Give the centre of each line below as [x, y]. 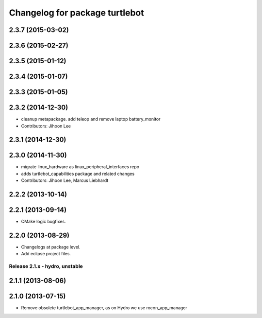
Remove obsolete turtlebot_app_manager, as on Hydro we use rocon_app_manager [104, 308]
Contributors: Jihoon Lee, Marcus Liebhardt [65, 180]
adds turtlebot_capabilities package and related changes [78, 174]
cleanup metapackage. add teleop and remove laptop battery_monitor [91, 119]
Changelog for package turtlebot [76, 13]
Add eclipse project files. [46, 254]
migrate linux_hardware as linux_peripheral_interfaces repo [80, 167]
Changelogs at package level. [51, 247]
